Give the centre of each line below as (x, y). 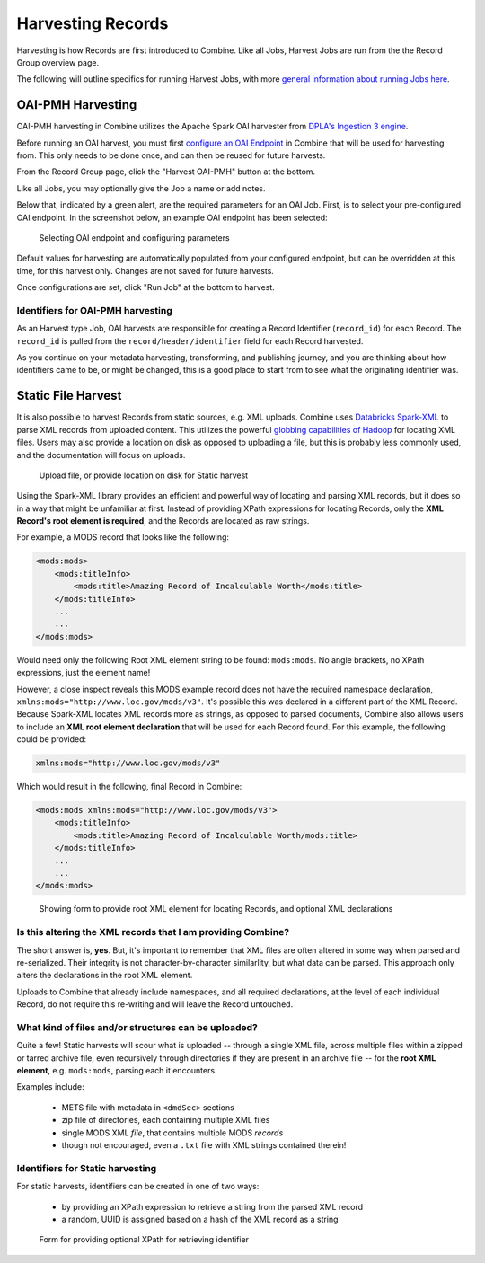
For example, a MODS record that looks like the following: (123, 537)
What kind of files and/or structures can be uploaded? (137, 1027)
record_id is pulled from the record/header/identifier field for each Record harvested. (190, 340)
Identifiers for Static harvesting (87, 1168)
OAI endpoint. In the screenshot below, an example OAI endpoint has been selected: (172, 217)
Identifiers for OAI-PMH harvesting (94, 310)
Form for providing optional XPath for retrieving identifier (144, 1240)
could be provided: (52, 739)
